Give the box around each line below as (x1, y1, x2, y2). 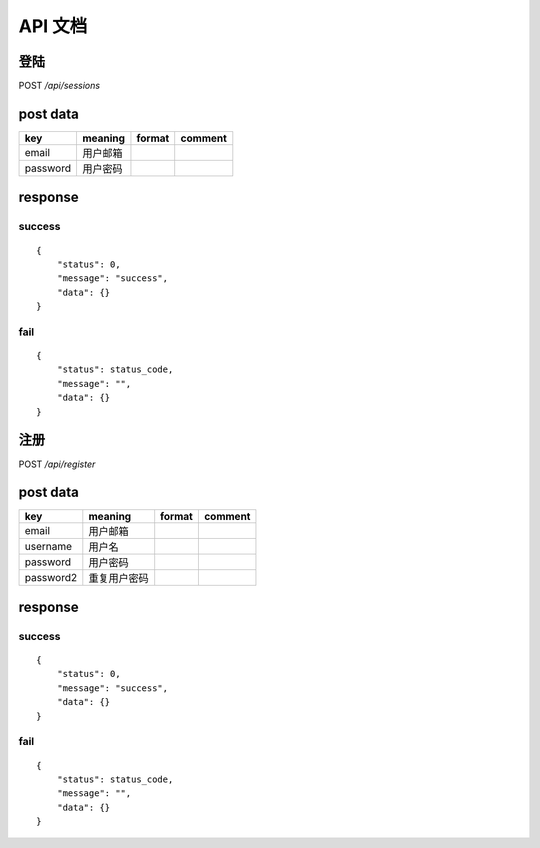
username (24, 540, 73, 554)
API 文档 (18, 15, 88, 37)
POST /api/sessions (18, 80, 100, 92)
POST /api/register (18, 458, 96, 470)
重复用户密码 (88, 571, 149, 585)
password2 (24, 571, 78, 585)
